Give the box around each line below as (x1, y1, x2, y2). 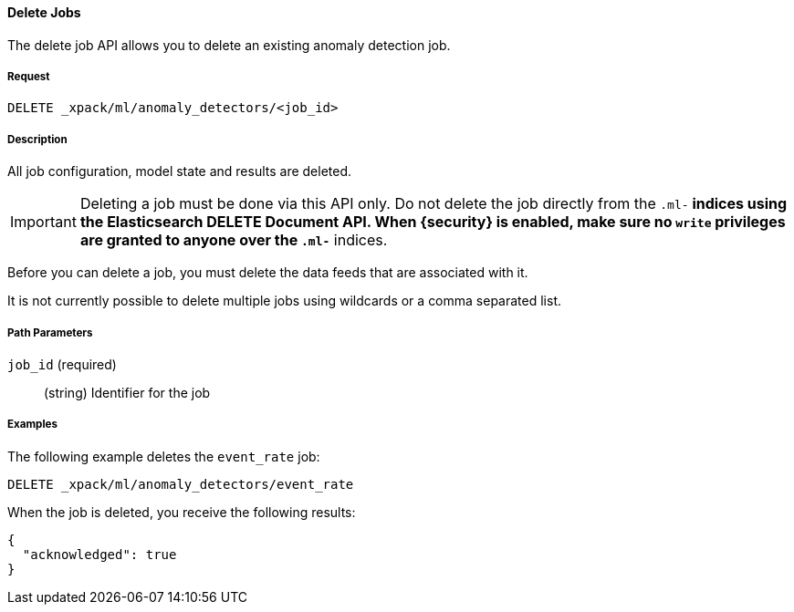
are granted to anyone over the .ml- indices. (79, 231, 388, 250)
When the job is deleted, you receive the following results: (7, 503, 356, 520)
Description (7, 132, 68, 146)
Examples (7, 418, 57, 431)
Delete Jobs (7, 5, 81, 20)
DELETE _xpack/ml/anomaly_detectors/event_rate (7, 476, 354, 492)
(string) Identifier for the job (44, 384, 211, 400)
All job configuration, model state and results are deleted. (7, 163, 352, 180)
